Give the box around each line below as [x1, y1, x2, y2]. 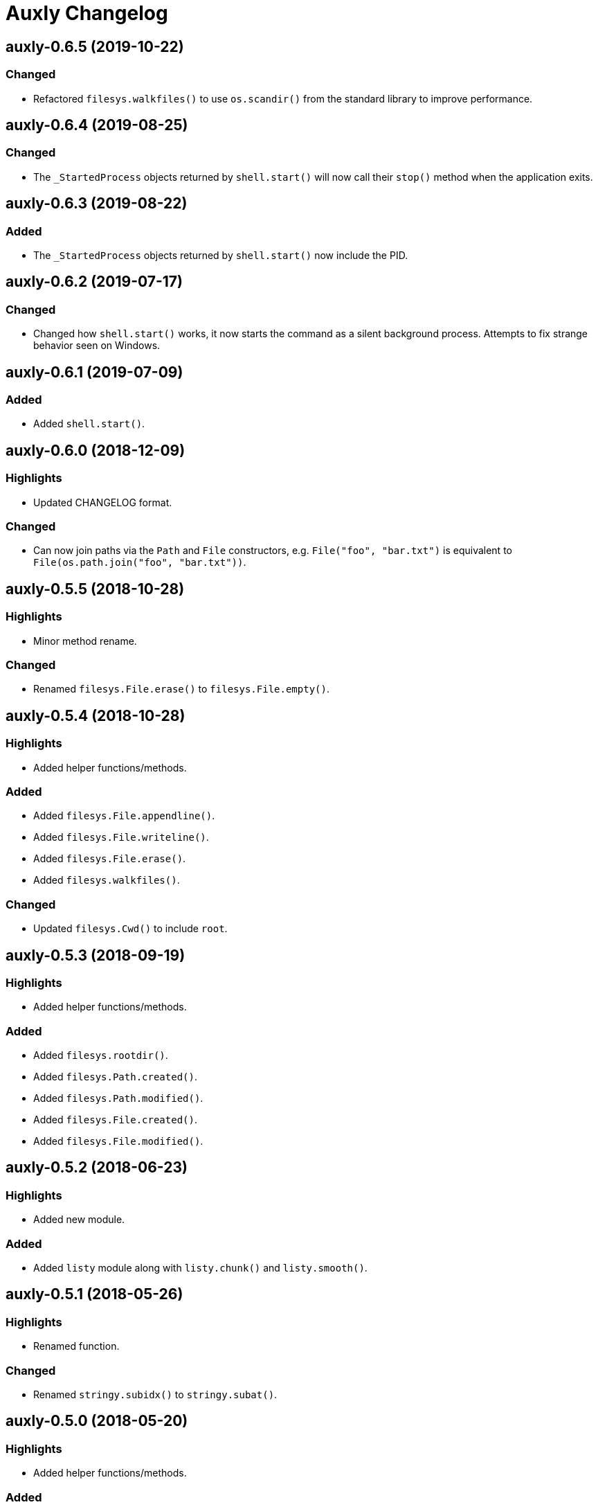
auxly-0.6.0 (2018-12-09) [6, 441, 185, 459]
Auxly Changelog [6, 1, 168, 25]
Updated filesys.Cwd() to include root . [33, 922, 228, 935]
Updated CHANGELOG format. [33, 496, 172, 508]
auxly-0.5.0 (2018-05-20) [6, 1412, 188, 1430]
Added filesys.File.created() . [33, 1114, 197, 1126]
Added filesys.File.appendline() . [33, 810, 215, 822]
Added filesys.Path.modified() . [33, 1092, 203, 1105]
